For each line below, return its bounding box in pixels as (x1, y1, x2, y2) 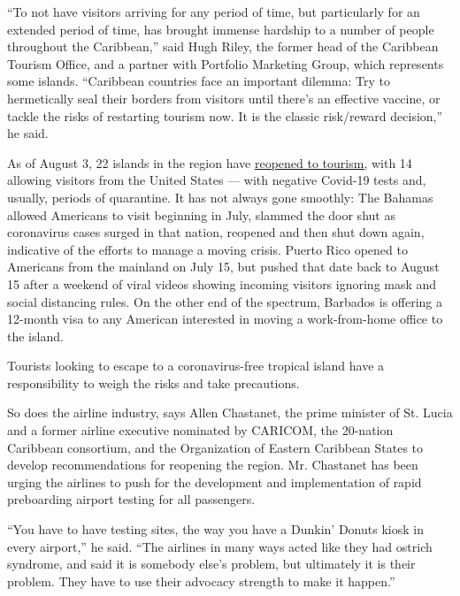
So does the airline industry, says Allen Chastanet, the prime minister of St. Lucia (7, 403, 453, 422)
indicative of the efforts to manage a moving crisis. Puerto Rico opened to (7, 240, 408, 258)
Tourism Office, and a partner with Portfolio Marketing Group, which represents (7, 54, 444, 73)
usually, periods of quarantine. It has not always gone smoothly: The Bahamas (7, 187, 433, 206)
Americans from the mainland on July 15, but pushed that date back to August (7, 257, 440, 276)
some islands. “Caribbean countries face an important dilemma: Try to (7, 72, 390, 90)
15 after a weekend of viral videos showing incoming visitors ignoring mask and (7, 274, 437, 293)
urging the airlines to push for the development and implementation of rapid (7, 472, 422, 491)
